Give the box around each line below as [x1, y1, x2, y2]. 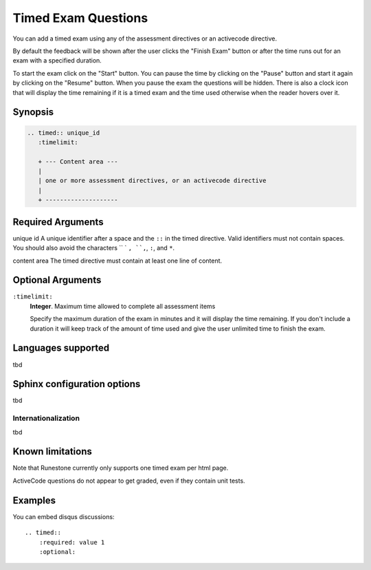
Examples [12, 494, 56, 506]
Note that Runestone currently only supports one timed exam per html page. [12, 464, 229, 472]
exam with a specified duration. [12, 56, 102, 65]
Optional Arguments [12, 274, 102, 286]
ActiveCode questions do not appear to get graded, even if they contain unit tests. [12, 476, 245, 485]
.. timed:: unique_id [27, 129, 100, 137]
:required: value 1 [38, 538, 105, 546]
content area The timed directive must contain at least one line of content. [12, 256, 223, 265]
